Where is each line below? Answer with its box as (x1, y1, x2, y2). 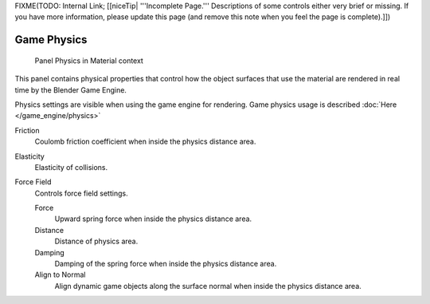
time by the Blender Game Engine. (14, 85, 127, 95)
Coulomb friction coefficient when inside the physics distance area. (34, 136, 256, 147)
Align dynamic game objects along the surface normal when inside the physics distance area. (54, 281, 362, 290)
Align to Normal (34, 270, 86, 279)
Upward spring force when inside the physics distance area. (54, 214, 252, 223)
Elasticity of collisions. (34, 162, 108, 172)
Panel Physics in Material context (34, 56, 143, 65)
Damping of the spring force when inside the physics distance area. (54, 259, 277, 269)
